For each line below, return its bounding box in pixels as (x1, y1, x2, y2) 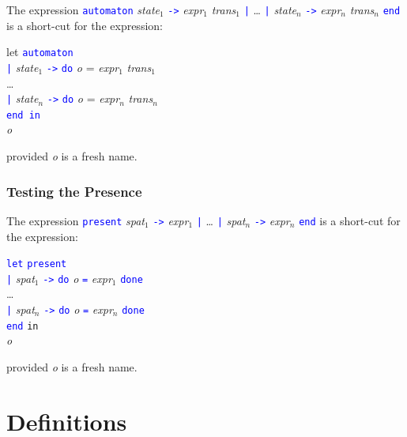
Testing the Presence (6, 181, 142, 201)
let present (6, 258, 67, 270)
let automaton (6, 43, 73, 60)
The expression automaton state (6, 2, 160, 17)
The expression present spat (6, 212, 145, 228)
